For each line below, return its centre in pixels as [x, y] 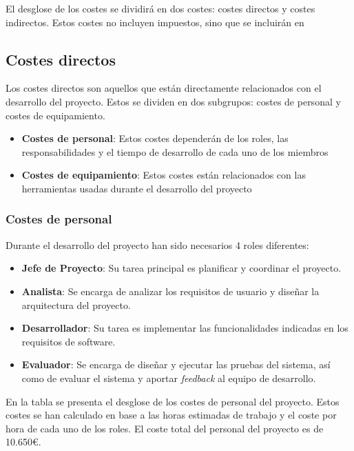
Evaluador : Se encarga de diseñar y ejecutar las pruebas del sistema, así [176, 364]
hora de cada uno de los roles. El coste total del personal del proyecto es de [165, 428]
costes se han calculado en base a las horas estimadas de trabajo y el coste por [171, 415]
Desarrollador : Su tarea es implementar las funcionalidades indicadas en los [185, 328]
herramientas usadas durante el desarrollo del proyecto [137, 188]
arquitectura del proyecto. [76, 304]
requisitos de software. [69, 341]
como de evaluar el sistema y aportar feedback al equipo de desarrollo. [169, 378]
